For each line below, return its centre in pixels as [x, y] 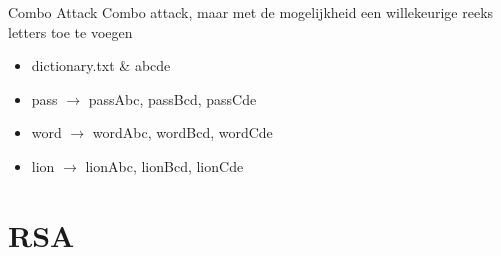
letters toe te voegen [70, 31]
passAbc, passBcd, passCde [172, 98]
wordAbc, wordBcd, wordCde [182, 132]
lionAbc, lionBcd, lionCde [164, 165]
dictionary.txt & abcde [101, 65]
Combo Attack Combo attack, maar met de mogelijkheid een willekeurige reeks [251, 12]
